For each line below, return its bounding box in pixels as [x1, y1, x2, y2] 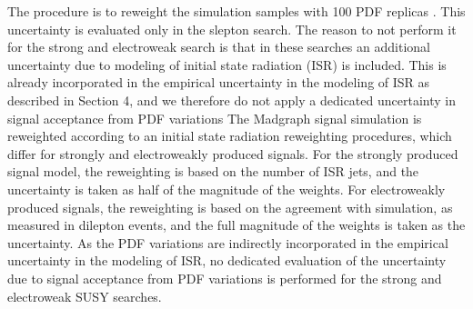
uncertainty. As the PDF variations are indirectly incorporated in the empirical [7, 233, 448, 252]
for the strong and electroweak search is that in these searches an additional [7, 37, 430, 56]
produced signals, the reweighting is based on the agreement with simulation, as [7, 197, 453, 216]
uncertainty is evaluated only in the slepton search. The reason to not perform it [7, 19, 457, 38]
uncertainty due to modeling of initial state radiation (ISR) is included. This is [7, 55, 447, 74]
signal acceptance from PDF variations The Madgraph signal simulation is [7, 108, 422, 127]
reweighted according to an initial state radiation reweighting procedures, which [7, 126, 452, 145]
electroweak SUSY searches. [7, 286, 162, 305]
